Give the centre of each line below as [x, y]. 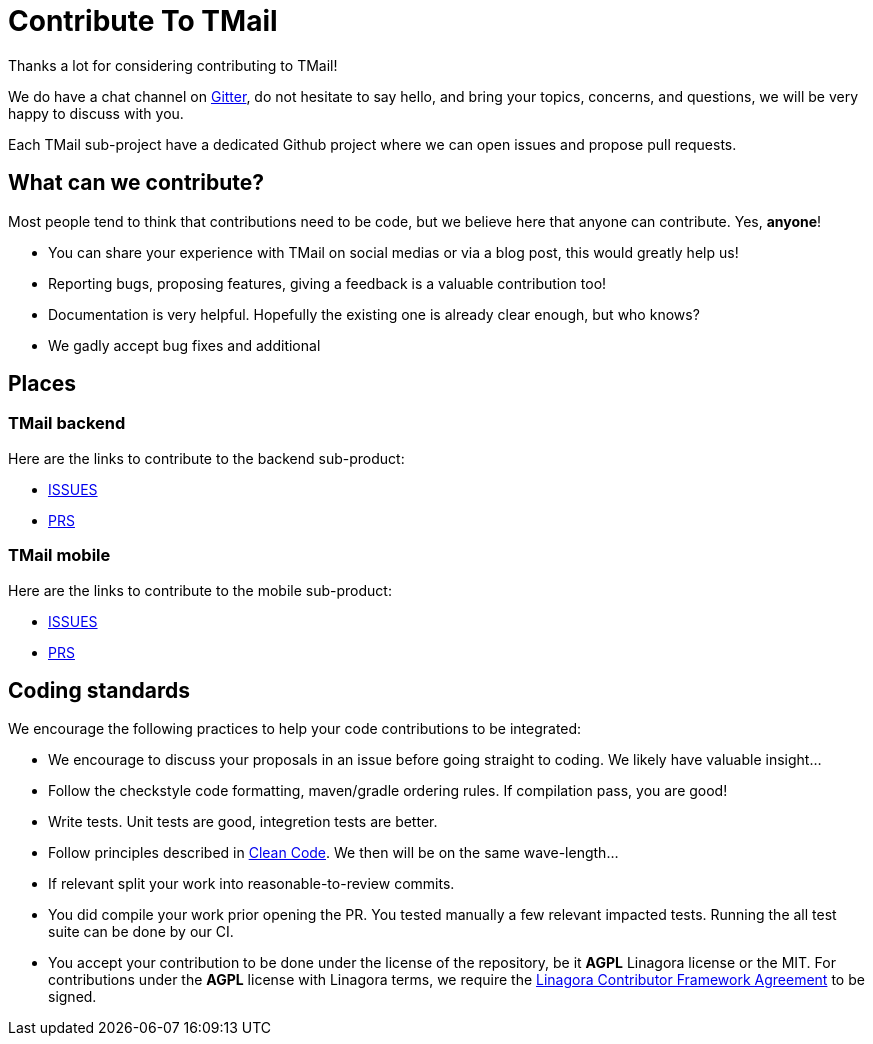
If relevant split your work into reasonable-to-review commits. [251, 884]
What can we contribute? [136, 183]
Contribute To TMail [143, 21]
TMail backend [67, 423]
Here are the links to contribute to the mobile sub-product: [200, 590]
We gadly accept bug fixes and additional [184, 345]
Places [42, 384]
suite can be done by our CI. [141, 932]
